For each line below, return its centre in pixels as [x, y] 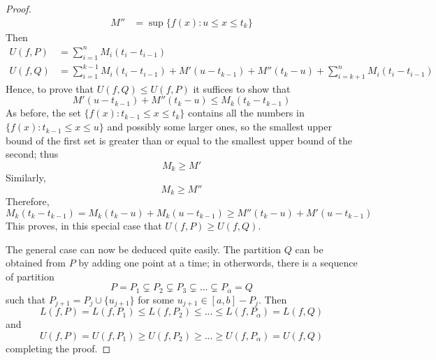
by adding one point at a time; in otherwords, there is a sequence [218, 263]
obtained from [36, 263]
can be [309, 249]
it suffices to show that [242, 88]
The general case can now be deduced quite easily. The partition [144, 249]
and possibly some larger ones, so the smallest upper [219, 127]
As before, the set [43, 113]
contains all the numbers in [246, 113]
